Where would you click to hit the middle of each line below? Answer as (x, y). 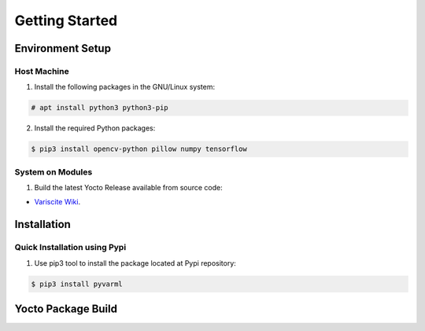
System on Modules (54, 171)
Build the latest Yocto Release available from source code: (129, 188)
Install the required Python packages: (95, 128)
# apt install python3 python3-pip (100, 108)
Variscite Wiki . (57, 202)
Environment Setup (63, 48)
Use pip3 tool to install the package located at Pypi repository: (135, 263)
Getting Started (66, 20)
